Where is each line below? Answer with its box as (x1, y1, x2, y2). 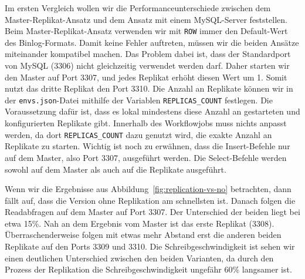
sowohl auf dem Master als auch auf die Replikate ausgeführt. (5, 163, 226, 175)
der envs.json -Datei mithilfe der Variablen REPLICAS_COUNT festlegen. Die (5, 93, 273, 106)
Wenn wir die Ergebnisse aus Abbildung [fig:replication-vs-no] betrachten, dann (5, 183, 292, 195)
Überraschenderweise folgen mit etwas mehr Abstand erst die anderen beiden (5, 228, 282, 241)
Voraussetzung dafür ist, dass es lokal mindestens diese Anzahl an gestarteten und (5, 105, 300, 117)
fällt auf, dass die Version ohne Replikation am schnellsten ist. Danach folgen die (5, 194, 296, 206)
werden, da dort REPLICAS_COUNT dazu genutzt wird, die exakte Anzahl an (5, 128, 272, 140)
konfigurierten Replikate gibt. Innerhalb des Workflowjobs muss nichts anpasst (5, 117, 287, 129)
